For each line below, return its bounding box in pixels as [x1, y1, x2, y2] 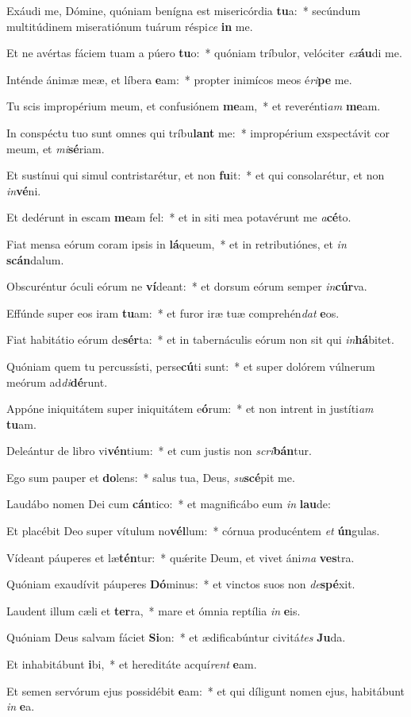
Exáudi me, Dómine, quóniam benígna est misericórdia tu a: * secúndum [6, 2, 361, 18]
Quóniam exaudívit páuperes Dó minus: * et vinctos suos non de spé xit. [6, 576, 355, 592]
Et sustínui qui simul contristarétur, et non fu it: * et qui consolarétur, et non [6, 167, 385, 183]
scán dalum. [6, 251, 64, 268]
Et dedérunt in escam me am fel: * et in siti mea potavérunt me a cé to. [6, 209, 351, 226]
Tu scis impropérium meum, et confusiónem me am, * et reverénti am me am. [6, 98, 381, 114]
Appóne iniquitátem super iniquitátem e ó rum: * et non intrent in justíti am [6, 400, 374, 417]
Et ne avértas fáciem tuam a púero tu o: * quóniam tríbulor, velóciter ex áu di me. [6, 44, 402, 61]
